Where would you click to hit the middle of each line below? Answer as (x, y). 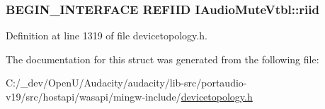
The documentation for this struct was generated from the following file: (162, 59)
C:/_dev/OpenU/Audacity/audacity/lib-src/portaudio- (126, 83)
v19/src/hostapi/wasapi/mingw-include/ (93, 96)
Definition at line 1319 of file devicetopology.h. (107, 36)
